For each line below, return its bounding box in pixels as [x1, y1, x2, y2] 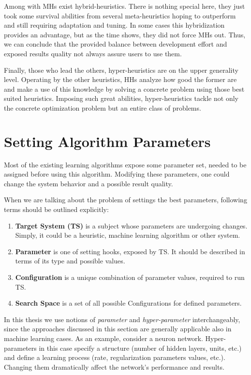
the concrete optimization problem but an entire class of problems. [4, 102, 201, 113]
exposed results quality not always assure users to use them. [4, 48, 182, 58]
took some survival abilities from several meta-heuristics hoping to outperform [4, 10, 236, 20]
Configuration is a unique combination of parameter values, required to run [15, 272, 245, 282]
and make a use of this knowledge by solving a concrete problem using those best [4, 83, 245, 94]
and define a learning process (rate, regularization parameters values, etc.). [4, 352, 225, 362]
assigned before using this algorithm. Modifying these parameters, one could [4, 169, 230, 179]
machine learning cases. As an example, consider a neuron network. [4, 333, 203, 343]
